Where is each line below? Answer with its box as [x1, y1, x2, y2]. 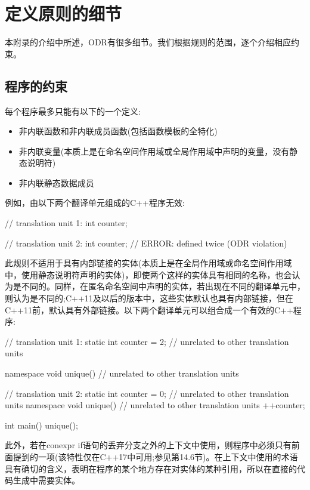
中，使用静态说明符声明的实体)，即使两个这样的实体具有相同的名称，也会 [5, 268, 292, 281]
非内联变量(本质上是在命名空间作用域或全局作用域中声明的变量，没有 [18, 144, 290, 157]
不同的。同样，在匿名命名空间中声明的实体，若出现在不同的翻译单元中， [21, 280, 305, 292]
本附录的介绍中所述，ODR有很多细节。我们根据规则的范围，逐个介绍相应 [5, 36, 291, 48]
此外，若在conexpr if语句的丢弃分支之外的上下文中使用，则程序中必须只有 [5, 439, 292, 451]
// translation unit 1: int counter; [5, 217, 128, 229]
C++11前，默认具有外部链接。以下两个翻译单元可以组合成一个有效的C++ [5, 303, 293, 316]
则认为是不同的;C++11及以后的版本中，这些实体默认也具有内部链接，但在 [5, 292, 293, 304]
